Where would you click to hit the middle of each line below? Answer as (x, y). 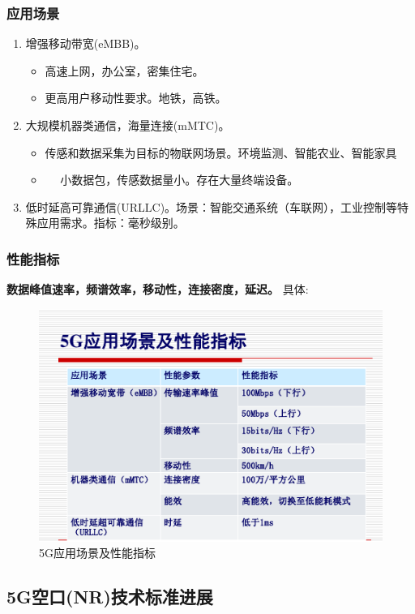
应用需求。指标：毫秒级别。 (111, 223)
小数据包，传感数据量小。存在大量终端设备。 (180, 180)
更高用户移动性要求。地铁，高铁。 (136, 98)
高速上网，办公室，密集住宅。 (124, 70)
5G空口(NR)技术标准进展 (110, 597)
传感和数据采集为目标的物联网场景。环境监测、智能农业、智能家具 (221, 152)
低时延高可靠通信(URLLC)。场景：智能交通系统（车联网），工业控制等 (212, 206)
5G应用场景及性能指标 (97, 553)
